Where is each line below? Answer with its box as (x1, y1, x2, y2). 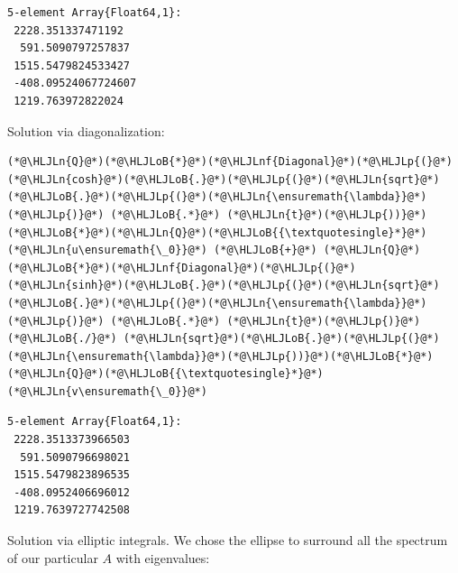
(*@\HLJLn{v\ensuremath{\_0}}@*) (7, 384, 207, 398)
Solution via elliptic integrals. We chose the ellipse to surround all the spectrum (7, 531, 448, 550)
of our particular (7, 548, 98, 567)
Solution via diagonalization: (7, 121, 165, 140)
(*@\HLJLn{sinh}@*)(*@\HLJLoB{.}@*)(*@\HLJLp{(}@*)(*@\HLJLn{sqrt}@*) (7, 279, 440, 292)
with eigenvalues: (115, 548, 210, 567)
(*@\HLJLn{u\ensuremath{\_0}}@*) (7, 244, 207, 257)
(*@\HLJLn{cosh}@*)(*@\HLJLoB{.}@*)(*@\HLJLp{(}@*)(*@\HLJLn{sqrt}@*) (7, 172, 440, 186)
